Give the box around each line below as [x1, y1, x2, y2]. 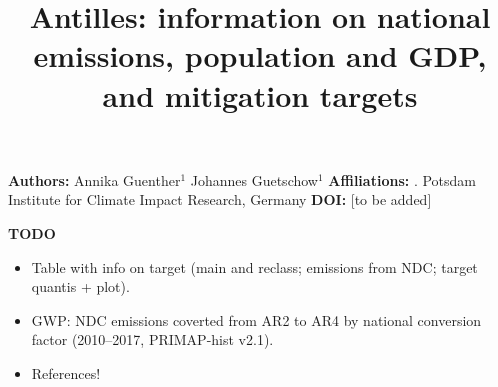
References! [31, 362, 101, 383]
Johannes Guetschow [190, 169, 318, 190]
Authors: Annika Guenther [8, 169, 181, 190]
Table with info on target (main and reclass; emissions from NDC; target [31, 256, 478, 277]
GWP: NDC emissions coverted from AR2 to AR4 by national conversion [31, 309, 482, 330]
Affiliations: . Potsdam [328, 169, 476, 190]
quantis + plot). [31, 276, 130, 297]
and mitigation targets [102, 74, 418, 115]
